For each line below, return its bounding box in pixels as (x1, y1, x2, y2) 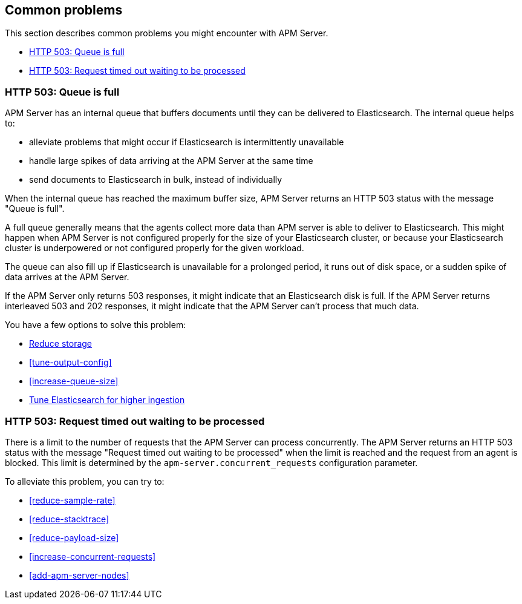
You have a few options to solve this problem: (5, 320, 186, 330)
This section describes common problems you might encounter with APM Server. (5, 28, 328, 39)
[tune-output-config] (29, 357, 112, 368)
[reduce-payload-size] (29, 532, 119, 543)
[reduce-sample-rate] (29, 494, 116, 505)
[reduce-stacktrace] (29, 513, 109, 524)
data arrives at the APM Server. (5, 272, 129, 283)
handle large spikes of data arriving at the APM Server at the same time (29, 156, 313, 166)
